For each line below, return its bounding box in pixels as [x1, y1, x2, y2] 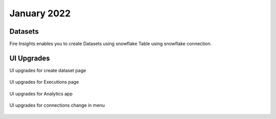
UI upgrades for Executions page [9, 79, 79, 85]
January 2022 [9, 8, 71, 19]
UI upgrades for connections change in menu [9, 102, 105, 108]
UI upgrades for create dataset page [9, 67, 86, 74]
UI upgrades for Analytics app [9, 90, 73, 97]
